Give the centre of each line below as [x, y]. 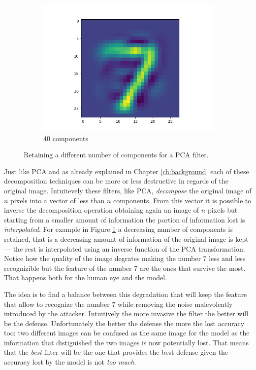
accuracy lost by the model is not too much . [70, 362]
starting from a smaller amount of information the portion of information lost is [125, 219]
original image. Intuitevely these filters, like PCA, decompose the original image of [128, 190]
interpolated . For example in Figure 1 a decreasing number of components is [118, 229]
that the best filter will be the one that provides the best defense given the [116, 352]
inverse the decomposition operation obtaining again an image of [102, 210]
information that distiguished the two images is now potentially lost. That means [127, 342]
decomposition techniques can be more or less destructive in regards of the [116, 181]
